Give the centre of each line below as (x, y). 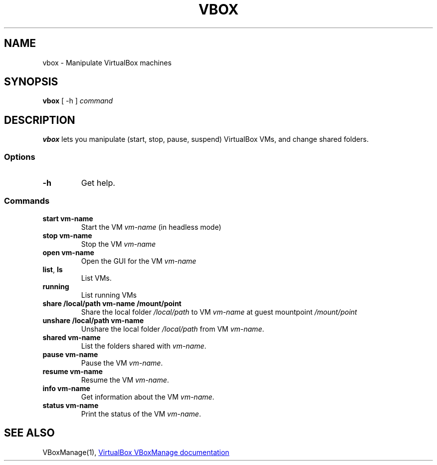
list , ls (53, 269)
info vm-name (66, 388)
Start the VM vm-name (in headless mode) (151, 227)
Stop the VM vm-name (118, 244)
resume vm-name (73, 371)
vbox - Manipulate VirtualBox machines (107, 62)
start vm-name (68, 218)
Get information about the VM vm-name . (148, 397)
